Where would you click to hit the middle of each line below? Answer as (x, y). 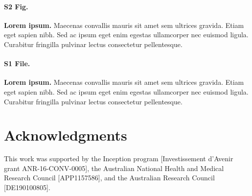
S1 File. (17, 63)
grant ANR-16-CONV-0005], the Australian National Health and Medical (114, 168)
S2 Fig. (16, 6)
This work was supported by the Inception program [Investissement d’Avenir (119, 159)
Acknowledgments (66, 135)
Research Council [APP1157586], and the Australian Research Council (109, 178)
